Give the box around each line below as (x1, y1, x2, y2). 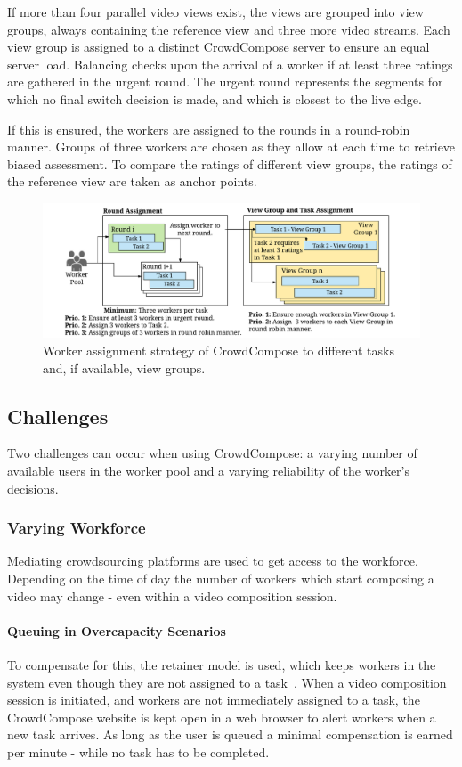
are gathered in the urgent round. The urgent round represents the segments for (7, 72, 443, 91)
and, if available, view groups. (43, 358, 206, 377)
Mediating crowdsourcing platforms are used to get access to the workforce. (7, 551, 418, 570)
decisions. (7, 478, 59, 497)
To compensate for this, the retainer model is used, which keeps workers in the (7, 656, 436, 674)
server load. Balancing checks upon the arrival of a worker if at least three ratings (7, 54, 453, 73)
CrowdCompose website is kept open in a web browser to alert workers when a (7, 707, 436, 726)
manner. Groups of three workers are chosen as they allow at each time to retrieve (7, 137, 456, 156)
